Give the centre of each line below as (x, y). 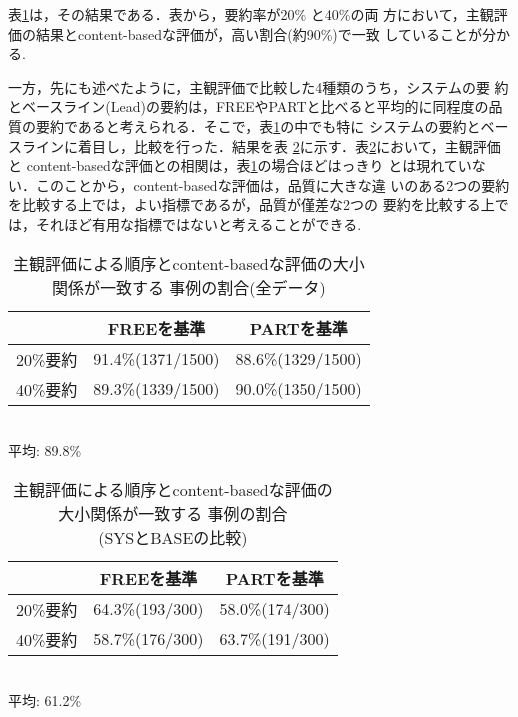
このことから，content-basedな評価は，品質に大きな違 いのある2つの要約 (272, 184)
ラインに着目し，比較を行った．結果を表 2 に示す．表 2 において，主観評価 (261, 145)
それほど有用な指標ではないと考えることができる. (198, 223)
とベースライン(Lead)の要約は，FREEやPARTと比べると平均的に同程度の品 (255, 106)
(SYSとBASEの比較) (173, 537)
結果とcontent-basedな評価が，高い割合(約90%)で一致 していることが (259, 33)
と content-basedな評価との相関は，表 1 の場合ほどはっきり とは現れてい (240, 165)
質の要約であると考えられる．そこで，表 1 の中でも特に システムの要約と (244, 125)
